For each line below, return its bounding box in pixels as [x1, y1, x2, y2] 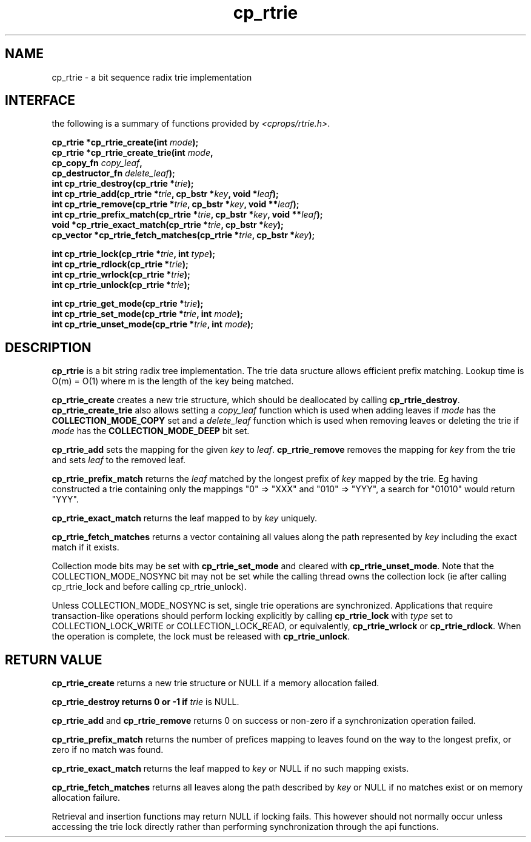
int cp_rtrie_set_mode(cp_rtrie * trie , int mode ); [52, 309, 243, 319]
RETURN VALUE [5, 652, 102, 667]
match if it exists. [52, 542, 119, 553]
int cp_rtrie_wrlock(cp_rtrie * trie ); [52, 269, 190, 280]
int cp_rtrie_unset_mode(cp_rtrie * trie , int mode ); [52, 319, 254, 330]
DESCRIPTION [5, 339, 92, 355]
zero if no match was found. [52, 744, 164, 755]
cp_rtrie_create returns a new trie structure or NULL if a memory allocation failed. [52, 678, 379, 689]
